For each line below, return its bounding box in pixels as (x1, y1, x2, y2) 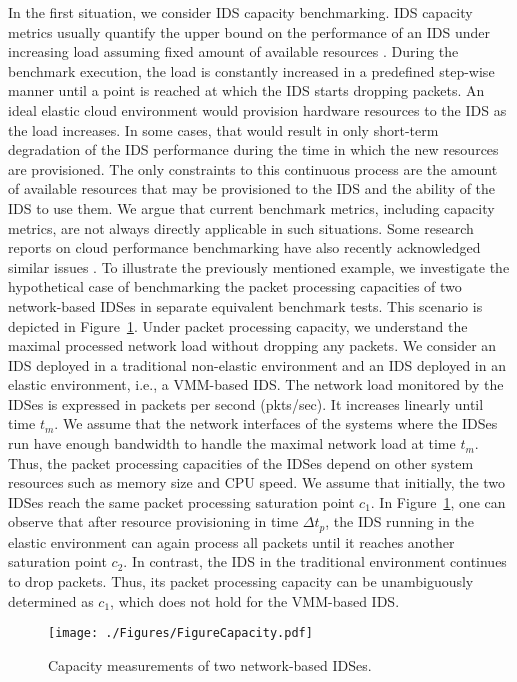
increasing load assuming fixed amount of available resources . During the (8, 41, 459, 62)
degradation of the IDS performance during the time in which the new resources (8, 139, 499, 160)
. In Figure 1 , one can (370, 491, 506, 512)
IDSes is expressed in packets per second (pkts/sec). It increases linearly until (8, 393, 484, 414)
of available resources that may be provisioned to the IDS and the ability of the (8, 178, 496, 199)
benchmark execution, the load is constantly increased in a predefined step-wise (8, 60, 495, 81)
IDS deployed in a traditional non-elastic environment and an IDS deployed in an (8, 354, 506, 375)
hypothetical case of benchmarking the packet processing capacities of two (8, 276, 462, 297)
